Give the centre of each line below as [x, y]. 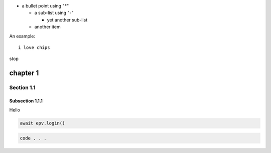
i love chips [34, 47]
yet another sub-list [67, 19]
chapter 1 [24, 73]
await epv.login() [42, 123]
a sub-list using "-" [54, 13]
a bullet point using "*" [45, 6]
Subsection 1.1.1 [26, 100]
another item [48, 27]
